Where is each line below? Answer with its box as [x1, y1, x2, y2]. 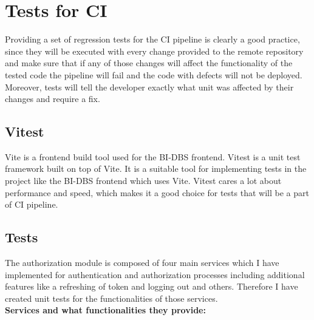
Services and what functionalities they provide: [5, 304, 206, 316]
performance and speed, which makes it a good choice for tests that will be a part [5, 186, 309, 199]
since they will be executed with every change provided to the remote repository [5, 44, 304, 57]
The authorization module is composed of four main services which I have [5, 256, 279, 269]
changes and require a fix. [5, 92, 100, 105]
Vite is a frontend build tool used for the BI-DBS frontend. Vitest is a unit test [5, 150, 301, 163]
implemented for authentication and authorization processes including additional [5, 268, 305, 281]
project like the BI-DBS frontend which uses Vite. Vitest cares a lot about [5, 174, 282, 187]
